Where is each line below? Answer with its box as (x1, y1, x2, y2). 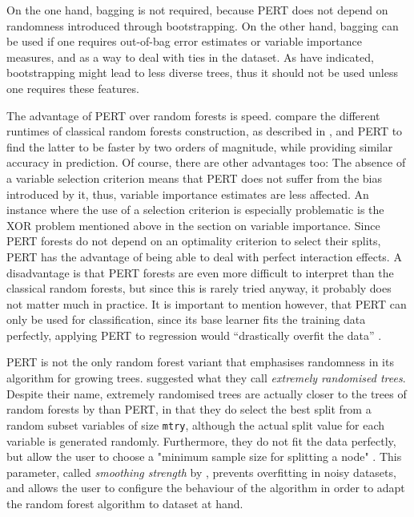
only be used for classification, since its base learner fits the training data (6, 311, 366, 328)
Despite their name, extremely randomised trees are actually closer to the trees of (6, 385, 407, 402)
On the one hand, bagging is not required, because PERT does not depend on (6, 2, 388, 18)
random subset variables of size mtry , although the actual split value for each (6, 416, 385, 433)
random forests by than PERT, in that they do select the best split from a (6, 401, 372, 418)
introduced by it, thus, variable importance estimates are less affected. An (6, 185, 369, 202)
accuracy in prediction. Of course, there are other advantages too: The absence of (6, 154, 406, 171)
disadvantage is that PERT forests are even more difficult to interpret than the (6, 264, 394, 281)
